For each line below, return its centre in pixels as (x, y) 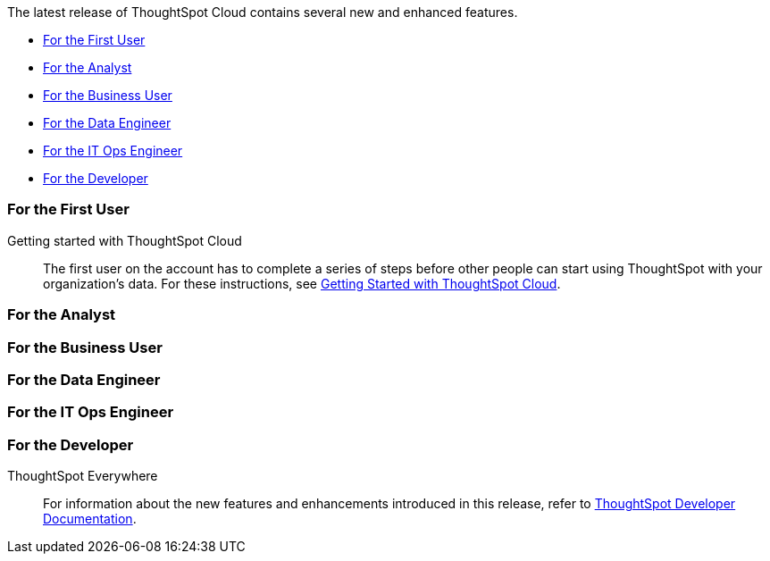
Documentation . (90, 519)
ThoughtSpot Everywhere (83, 476)
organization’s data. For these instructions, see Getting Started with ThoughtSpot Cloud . (302, 283)
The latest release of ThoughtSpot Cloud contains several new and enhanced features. (263, 12)
